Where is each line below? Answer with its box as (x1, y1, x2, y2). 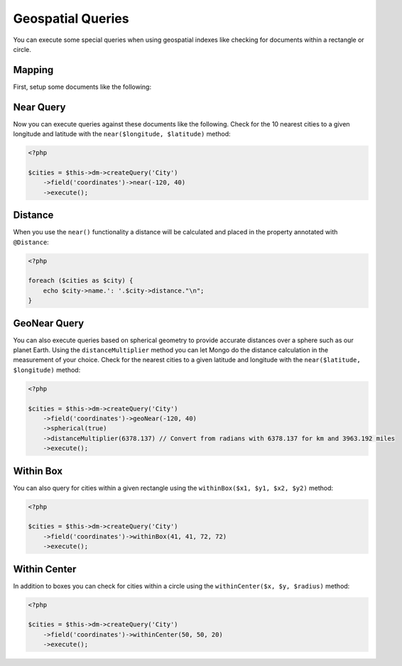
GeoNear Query (13, 317, 85, 329)
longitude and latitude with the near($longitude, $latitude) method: (13, 130, 231, 138)
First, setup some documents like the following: (13, 82, 152, 91)
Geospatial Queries (13, 11, 129, 26)
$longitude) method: (13, 366, 81, 374)
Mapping (13, 64, 54, 76)
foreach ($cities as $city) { (28, 277, 134, 285)
